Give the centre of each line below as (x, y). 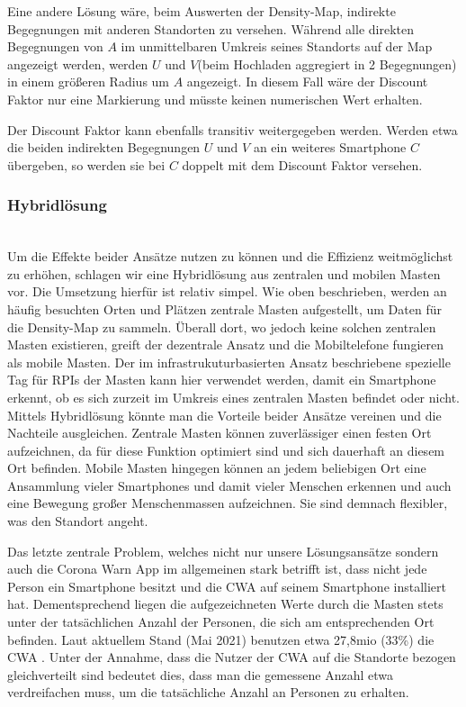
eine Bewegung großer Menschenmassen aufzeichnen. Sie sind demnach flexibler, (228, 503)
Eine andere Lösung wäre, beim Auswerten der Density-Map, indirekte (202, 11)
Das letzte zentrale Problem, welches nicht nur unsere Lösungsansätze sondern (223, 551)
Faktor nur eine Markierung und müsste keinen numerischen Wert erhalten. (215, 99)
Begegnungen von (55, 46)
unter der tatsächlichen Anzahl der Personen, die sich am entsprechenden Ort (221, 622)
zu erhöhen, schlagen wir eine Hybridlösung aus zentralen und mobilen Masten (224, 273)
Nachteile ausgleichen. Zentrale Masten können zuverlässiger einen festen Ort (220, 433)
